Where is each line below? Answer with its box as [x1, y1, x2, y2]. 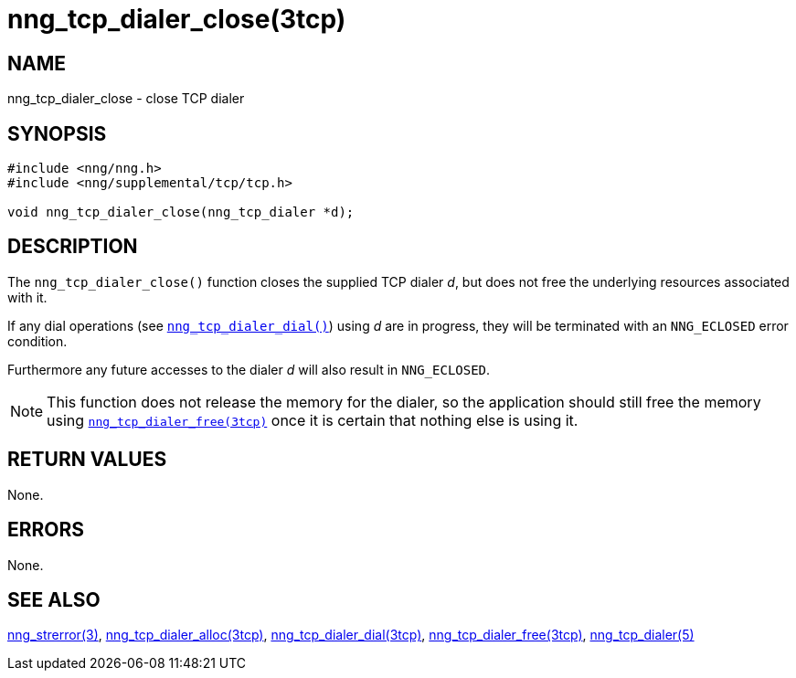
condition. [7, 333, 68, 349]
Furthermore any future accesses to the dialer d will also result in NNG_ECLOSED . [7, 361, 491, 377]
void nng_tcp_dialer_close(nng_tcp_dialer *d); [7, 205, 355, 220]
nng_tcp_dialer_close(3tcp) [7, 4, 346, 35]
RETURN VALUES [7, 448, 167, 471]
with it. [7, 289, 48, 305]
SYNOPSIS [7, 122, 107, 145]
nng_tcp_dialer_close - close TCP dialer [7, 90, 245, 107]
